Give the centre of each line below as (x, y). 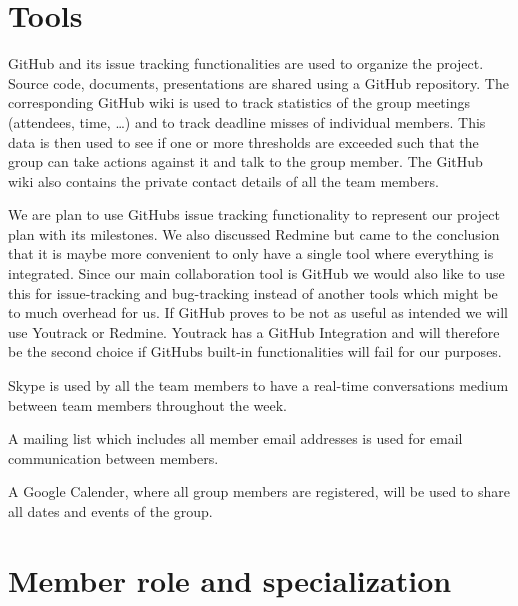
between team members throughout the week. (147, 404)
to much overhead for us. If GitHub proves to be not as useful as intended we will (258, 312)
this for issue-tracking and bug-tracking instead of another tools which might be (253, 292)
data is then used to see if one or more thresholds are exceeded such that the (243, 141)
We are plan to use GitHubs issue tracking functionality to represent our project (254, 214)
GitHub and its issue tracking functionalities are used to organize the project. (246, 63)
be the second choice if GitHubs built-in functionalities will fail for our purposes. (255, 351)
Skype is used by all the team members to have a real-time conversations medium (258, 385)
